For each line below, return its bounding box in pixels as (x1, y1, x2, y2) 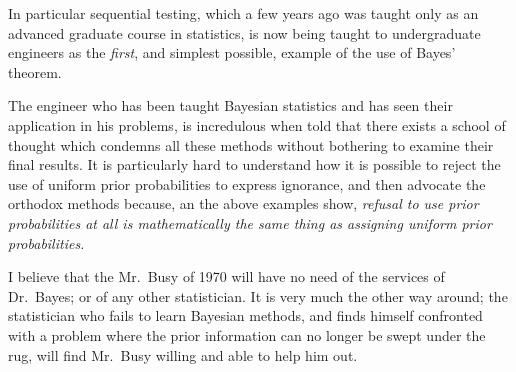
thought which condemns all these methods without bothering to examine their (8, 134, 494, 155)
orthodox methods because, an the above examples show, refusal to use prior (8, 193, 479, 214)
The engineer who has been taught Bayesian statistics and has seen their (8, 95, 453, 116)
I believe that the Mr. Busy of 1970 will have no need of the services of (8, 266, 445, 287)
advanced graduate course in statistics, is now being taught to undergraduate (8, 22, 481, 43)
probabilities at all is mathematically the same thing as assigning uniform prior (8, 212, 492, 233)
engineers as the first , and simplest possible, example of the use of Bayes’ (8, 42, 456, 63)
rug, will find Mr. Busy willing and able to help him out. (8, 344, 358, 365)
